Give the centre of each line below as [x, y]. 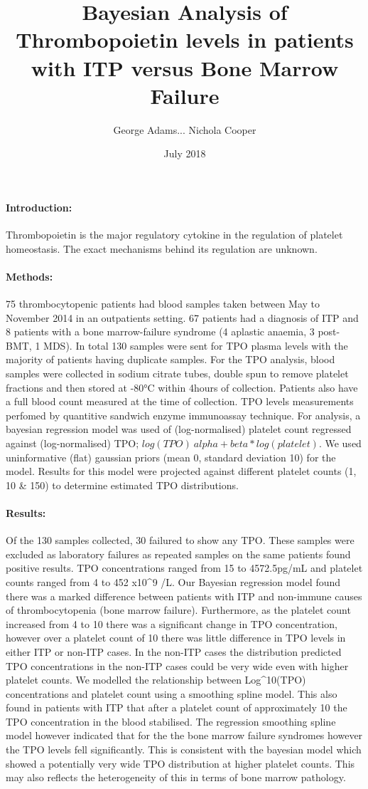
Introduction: [39, 207]
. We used [340, 443]
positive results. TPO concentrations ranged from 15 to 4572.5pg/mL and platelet [184, 568]
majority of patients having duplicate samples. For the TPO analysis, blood [171, 359]
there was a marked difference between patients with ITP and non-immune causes [184, 596]
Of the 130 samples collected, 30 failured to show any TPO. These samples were [180, 540]
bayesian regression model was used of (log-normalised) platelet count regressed [179, 429]
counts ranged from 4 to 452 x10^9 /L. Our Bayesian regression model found [173, 581]
